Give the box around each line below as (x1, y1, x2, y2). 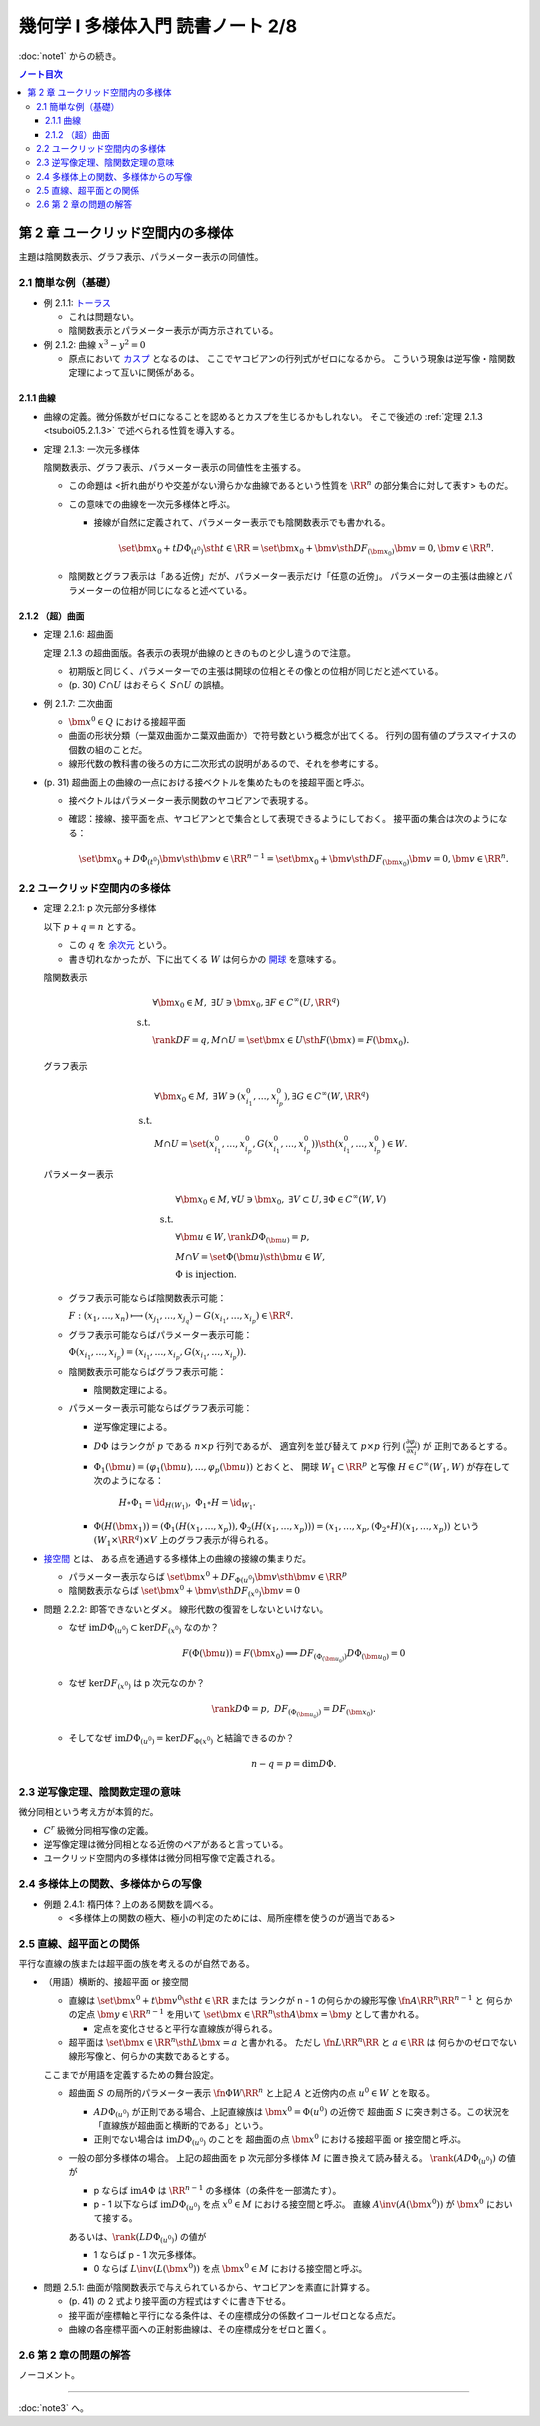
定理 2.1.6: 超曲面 (43, 628, 114, 640)
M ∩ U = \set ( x (153, 1138, 215, 1149)
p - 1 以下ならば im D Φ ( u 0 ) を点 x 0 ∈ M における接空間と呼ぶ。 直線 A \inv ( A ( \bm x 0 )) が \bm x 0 (93, 2197, 484, 2212)
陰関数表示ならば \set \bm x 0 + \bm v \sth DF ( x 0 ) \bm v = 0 (68, 1583, 300, 1599)
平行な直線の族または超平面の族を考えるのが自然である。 (18, 1958, 255, 1970)
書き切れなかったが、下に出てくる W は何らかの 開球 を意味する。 (68, 953, 342, 965)
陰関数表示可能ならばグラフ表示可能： (68, 1365, 227, 1377)
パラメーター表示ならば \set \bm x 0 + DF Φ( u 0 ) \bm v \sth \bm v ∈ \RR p (68, 1570, 347, 1585)
